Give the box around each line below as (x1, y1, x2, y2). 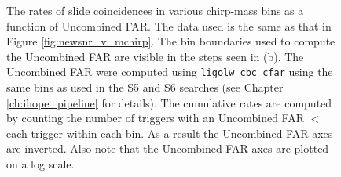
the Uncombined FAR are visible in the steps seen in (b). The (6, 48, 304, 64)
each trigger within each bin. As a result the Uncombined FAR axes (6, 125, 333, 141)
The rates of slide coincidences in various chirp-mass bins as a (6, 2, 304, 18)
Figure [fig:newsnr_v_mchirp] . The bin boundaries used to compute (6, 33, 335, 49)
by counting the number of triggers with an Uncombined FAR (6, 110, 304, 126)
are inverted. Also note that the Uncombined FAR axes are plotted (6, 140, 329, 157)
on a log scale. (6, 156, 75, 172)
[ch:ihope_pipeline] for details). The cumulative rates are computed (6, 94, 332, 110)
